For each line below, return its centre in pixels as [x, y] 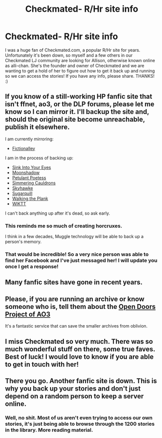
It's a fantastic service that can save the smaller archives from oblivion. [76, 326]
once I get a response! [32, 266]
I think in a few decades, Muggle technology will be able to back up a [74, 237]
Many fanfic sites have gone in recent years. [74, 282]
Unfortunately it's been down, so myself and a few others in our [69, 55]
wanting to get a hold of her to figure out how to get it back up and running [80, 71]
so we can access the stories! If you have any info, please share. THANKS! [80, 76]
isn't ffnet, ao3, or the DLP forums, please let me [80, 104]
